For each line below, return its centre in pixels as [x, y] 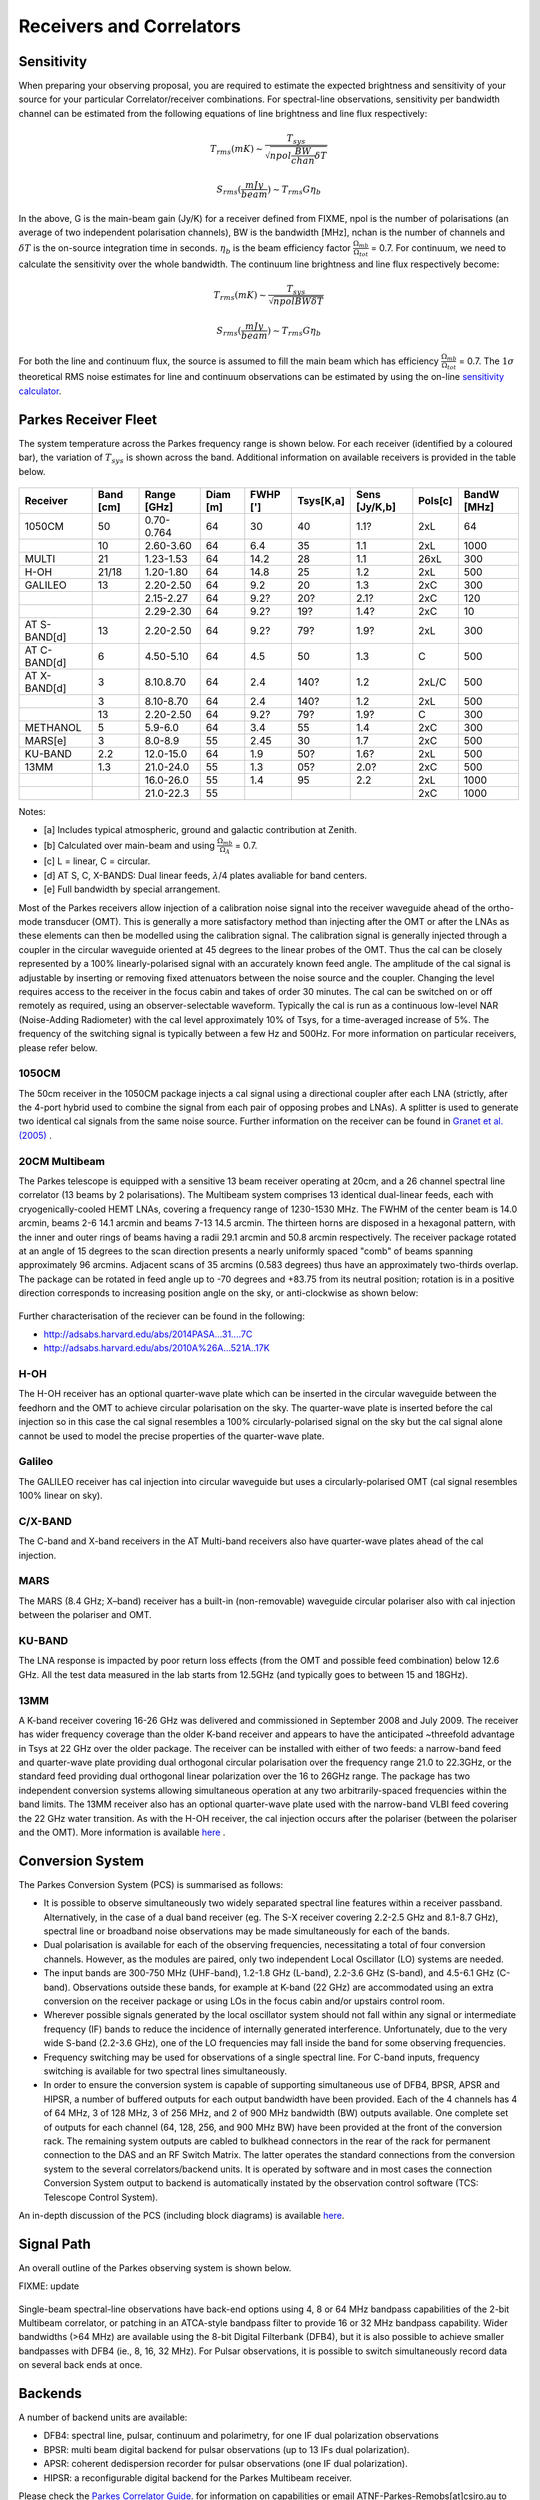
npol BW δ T [298, 301]
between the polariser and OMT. [85, 1615]
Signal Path [54, 2243]
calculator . [40, 391]
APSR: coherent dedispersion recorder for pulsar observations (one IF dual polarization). [226, 2464]
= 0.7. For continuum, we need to [438, 247]
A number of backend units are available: [103, 2417]
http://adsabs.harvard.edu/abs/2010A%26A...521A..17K [156, 1348]
